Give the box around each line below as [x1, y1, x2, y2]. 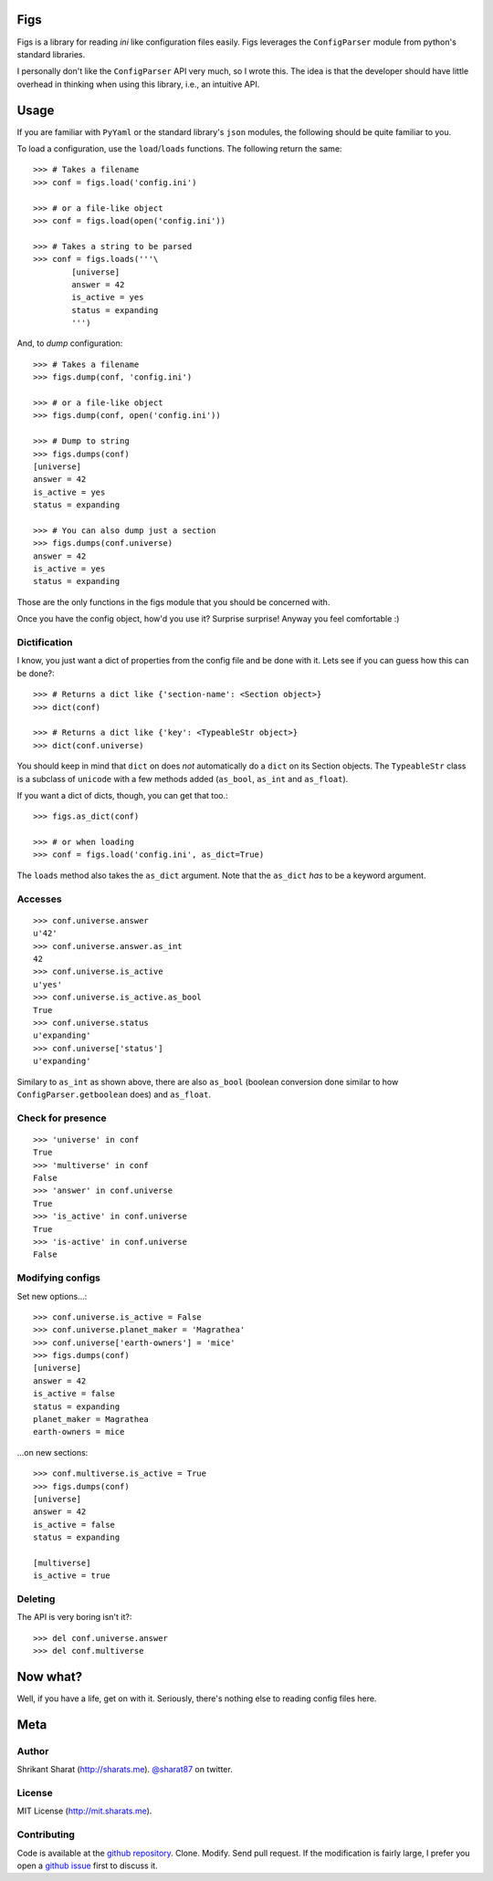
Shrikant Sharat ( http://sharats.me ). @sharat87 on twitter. [16, 1764, 233, 1775]
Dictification [16, 636, 73, 649]
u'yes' [33, 979, 63, 989]
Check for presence [16, 1112, 107, 1124]
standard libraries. [16, 48, 86, 59]
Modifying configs [16, 1271, 100, 1284]
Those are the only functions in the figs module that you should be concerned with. [16, 596, 330, 607]
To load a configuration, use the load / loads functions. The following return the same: [16, 142, 342, 154]
